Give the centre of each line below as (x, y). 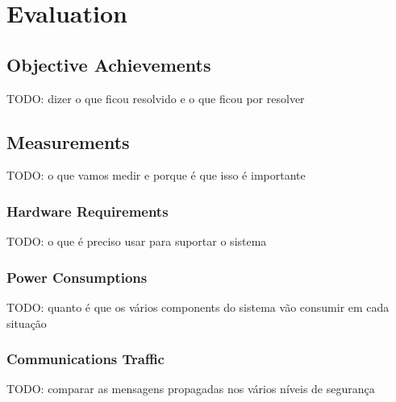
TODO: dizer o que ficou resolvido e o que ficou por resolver (156, 98)
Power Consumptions (77, 277)
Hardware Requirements (88, 211)
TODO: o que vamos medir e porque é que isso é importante (156, 175)
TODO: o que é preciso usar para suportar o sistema (137, 241)
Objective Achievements (109, 64)
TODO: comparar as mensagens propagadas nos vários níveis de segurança (191, 389)
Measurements (68, 141)
